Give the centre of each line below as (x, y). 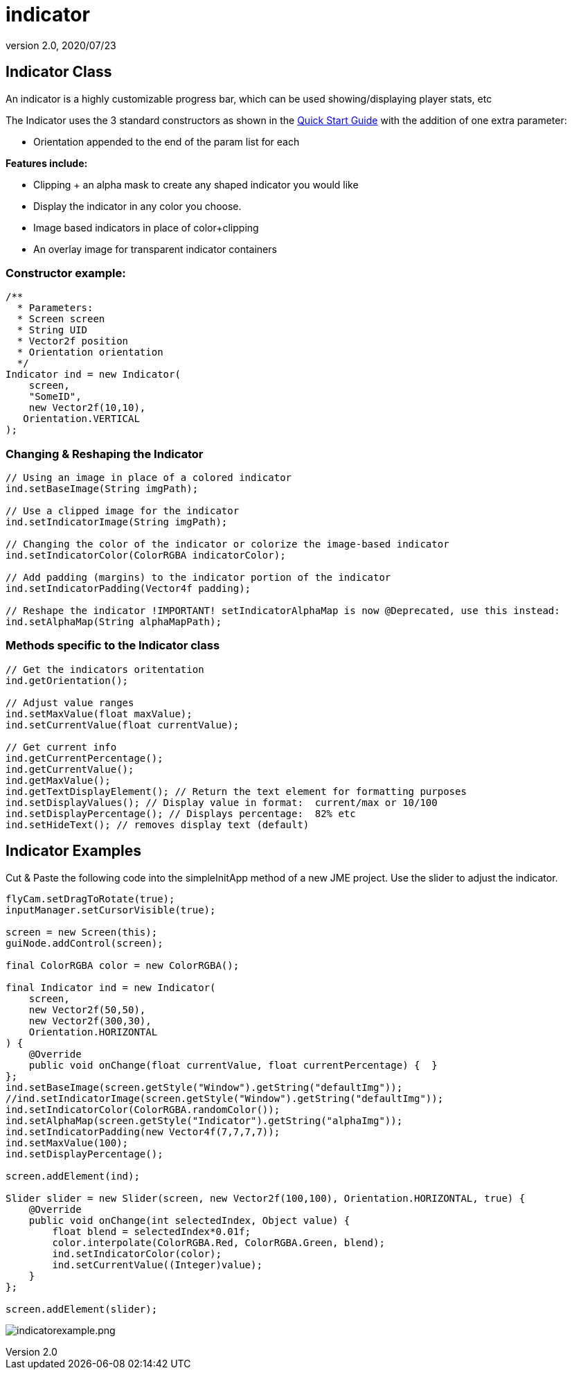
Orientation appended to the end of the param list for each (167, 141)
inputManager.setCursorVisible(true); (111, 910)
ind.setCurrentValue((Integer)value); (157, 1264)
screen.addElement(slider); (82, 1309)
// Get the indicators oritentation (105, 669)
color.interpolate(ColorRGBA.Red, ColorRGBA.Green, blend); (218, 1242)
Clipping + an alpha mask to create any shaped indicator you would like (196, 184)
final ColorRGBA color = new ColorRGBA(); (123, 965)
